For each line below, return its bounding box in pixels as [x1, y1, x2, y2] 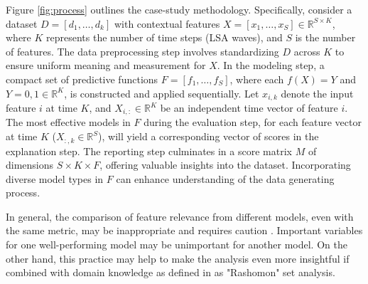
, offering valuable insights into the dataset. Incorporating [99, 157, 351, 172]
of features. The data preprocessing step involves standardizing [6, 43, 279, 58]
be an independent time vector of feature [160, 100, 338, 115]
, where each [229, 71, 284, 86]
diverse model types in [6, 171, 104, 186]
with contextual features [114, 16, 220, 31]
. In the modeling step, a [217, 58, 325, 73]
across [293, 43, 320, 58]
